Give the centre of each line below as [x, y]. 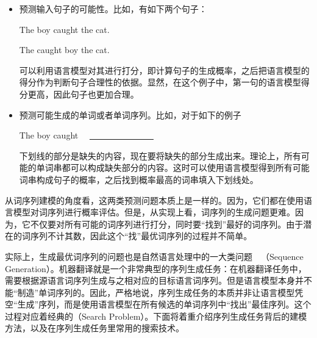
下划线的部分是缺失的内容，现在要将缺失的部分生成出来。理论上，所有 [160, 155]
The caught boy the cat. [64, 50]
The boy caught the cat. [64, 29]
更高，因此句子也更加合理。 [83, 94]
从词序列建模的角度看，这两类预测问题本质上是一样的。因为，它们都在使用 [154, 200]
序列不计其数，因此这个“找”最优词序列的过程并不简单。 [141, 236]
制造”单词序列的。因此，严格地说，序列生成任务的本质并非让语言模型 [156, 292]
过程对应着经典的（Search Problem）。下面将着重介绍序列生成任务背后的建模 [156, 316]
